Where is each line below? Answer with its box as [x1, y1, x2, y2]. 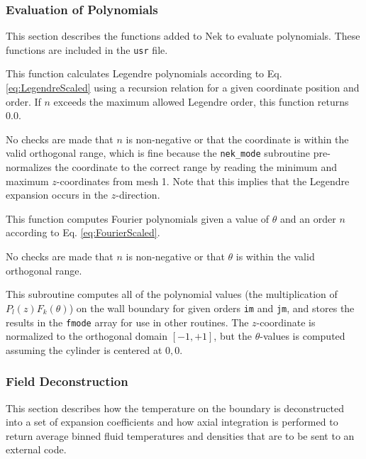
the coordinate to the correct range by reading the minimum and [55, 160, 337, 175]
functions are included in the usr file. [6, 42, 168, 57]
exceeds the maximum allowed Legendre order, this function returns [53, 94, 349, 109]
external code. [6, 442, 67, 457]
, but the [213, 328, 253, 343]
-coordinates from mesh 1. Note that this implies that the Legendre [56, 173, 350, 188]
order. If [6, 94, 41, 109]
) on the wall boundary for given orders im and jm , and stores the [69, 300, 355, 315]
